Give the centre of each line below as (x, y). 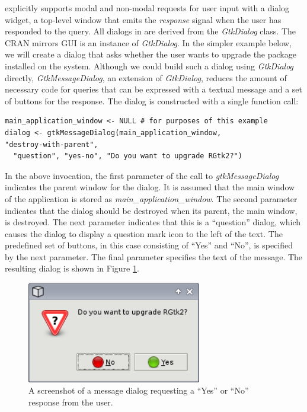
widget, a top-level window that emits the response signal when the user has (143, 19)
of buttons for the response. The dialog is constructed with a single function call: (152, 100)
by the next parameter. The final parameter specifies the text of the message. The (154, 256)
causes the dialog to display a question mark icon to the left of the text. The (144, 233)
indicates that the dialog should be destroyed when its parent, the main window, (151, 210)
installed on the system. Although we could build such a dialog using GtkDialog (149, 66)
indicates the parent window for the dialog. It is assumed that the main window (150, 187)
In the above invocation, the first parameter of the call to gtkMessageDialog (142, 175)
